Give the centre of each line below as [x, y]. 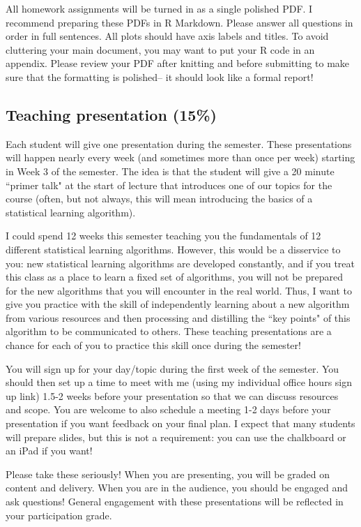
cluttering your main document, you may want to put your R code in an [160, 49]
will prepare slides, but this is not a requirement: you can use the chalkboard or [176, 437]
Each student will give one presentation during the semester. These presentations [179, 143]
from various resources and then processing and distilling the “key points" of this [178, 317]
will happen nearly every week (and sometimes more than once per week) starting [180, 157]
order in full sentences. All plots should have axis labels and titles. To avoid [167, 36]
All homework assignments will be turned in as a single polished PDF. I [159, 8]
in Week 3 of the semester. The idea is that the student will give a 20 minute [170, 171]
